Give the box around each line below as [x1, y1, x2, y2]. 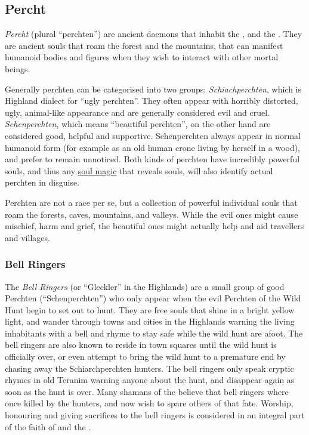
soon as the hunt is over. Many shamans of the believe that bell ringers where [5, 385, 289, 397]
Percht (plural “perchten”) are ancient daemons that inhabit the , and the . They [5, 27, 302, 40]
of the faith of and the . [5, 420, 91, 433]
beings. [5, 62, 30, 75]
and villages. [5, 231, 50, 243]
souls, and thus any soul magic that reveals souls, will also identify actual [5, 164, 273, 177]
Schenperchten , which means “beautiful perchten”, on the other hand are [5, 118, 271, 130]
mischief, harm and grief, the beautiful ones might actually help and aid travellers [5, 220, 304, 232]
